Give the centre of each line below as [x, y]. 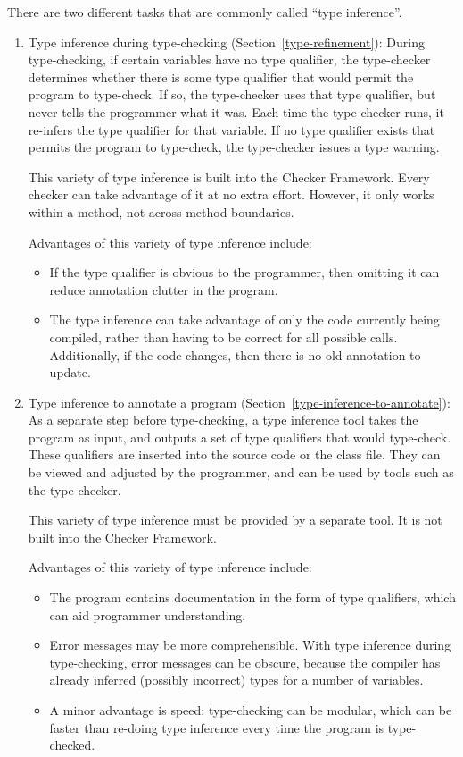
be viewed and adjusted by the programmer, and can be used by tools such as [241, 472]
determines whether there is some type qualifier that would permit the [221, 76]
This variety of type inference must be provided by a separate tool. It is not [235, 520]
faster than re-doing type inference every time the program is [217, 727]
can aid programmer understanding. [148, 614]
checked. [72, 745]
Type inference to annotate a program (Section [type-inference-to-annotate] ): [239, 402]
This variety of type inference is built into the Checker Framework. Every [229, 177]
